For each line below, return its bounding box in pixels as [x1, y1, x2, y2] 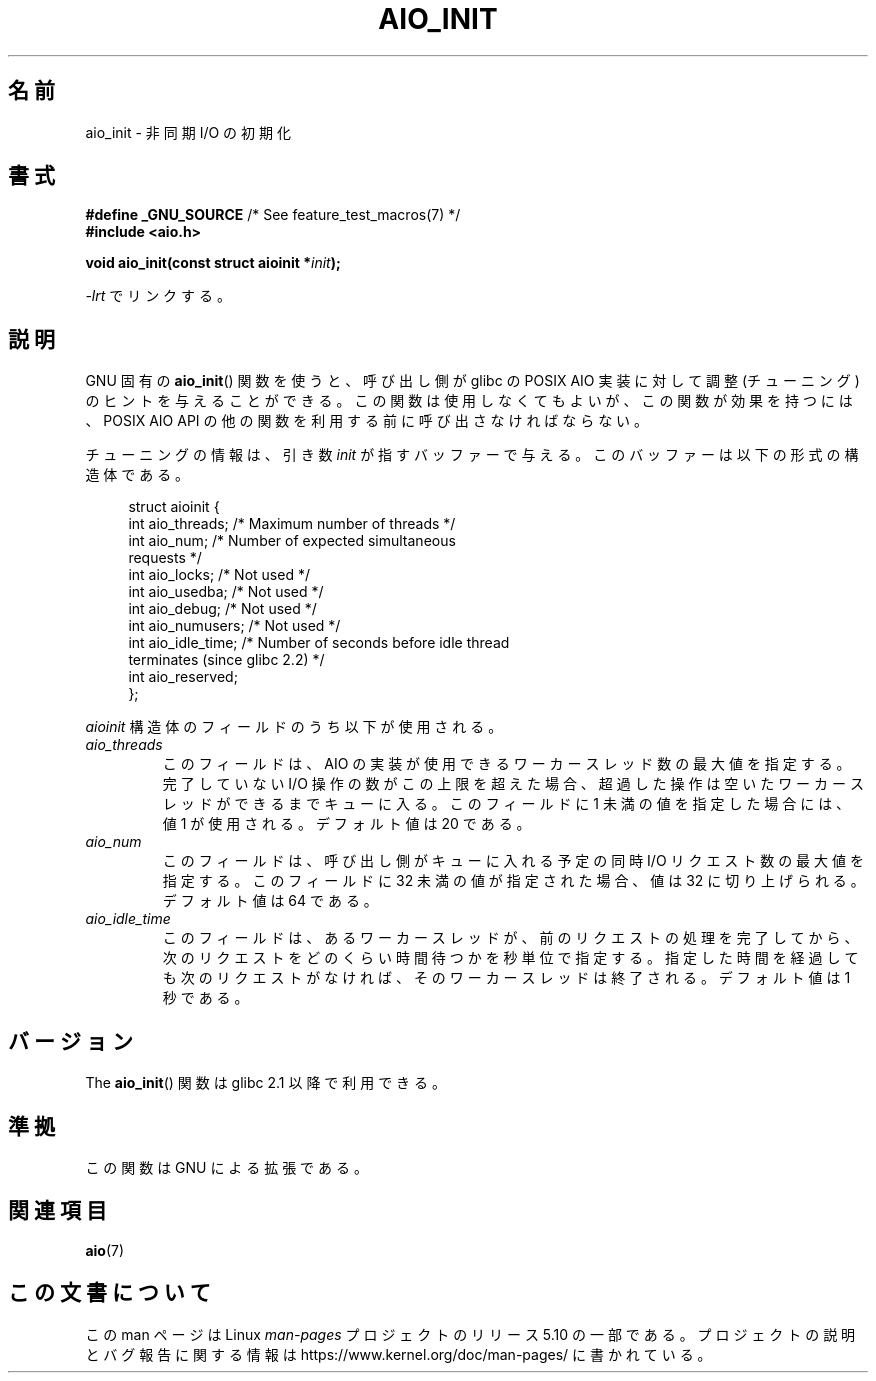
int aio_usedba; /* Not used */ [128, 583, 324, 601]
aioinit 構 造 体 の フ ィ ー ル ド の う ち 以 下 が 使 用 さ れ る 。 [85, 718, 503, 736]
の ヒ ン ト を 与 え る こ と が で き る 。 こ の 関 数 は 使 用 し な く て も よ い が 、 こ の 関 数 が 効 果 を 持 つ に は [85, 392, 853, 410]
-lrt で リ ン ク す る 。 [85, 287, 231, 305]
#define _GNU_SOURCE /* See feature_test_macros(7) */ [85, 206, 461, 224]
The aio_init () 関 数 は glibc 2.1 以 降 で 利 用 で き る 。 [85, 1074, 446, 1092]
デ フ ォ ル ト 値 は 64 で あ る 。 [162, 892, 378, 910]
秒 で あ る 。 [162, 989, 249, 1007]
